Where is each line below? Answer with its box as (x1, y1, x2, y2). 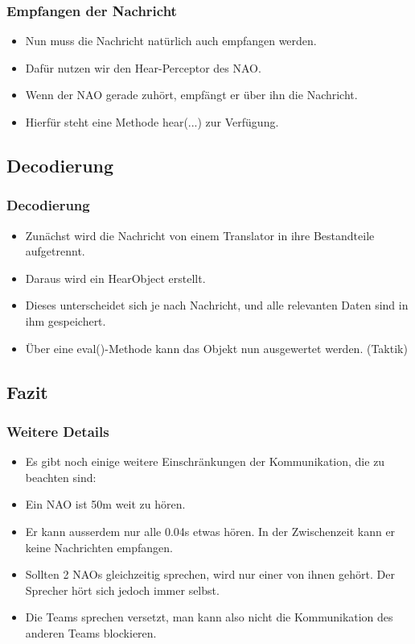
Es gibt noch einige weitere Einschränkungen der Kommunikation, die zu (25, 453, 385, 470)
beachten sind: (25, 468, 97, 485)
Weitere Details (6, 421, 109, 441)
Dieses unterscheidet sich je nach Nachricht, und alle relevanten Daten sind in (25, 297, 409, 314)
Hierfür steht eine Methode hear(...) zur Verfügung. (25, 114, 279, 130)
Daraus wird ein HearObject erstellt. (25, 269, 206, 286)
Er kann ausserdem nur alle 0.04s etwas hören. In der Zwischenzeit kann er (25, 522, 396, 539)
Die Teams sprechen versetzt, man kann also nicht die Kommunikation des (25, 609, 393, 625)
